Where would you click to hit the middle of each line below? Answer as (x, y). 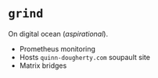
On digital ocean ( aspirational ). (58, 34)
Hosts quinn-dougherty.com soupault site (85, 57)
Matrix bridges (43, 66)
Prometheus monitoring (57, 48)
